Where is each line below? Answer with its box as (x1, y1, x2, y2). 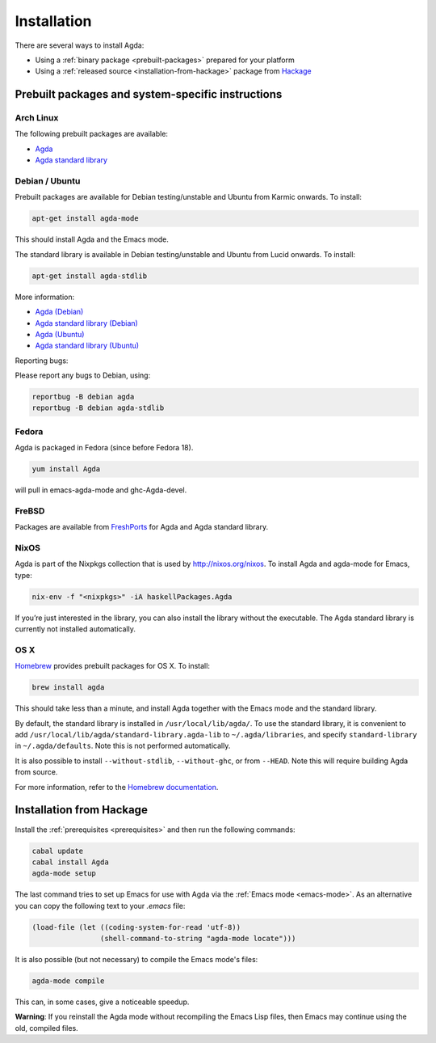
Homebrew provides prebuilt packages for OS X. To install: (15, 661, 210, 671)
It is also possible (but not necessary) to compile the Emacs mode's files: (15, 955, 258, 965)
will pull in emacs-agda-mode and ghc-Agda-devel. (15, 485, 187, 495)
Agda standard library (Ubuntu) (35, 340, 140, 351)
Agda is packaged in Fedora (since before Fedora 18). (15, 443, 194, 453)
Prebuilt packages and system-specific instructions (15, 87, 283, 101)
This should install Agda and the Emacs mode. (15, 234, 170, 244)
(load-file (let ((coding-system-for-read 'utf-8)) (31, 923, 241, 931)
